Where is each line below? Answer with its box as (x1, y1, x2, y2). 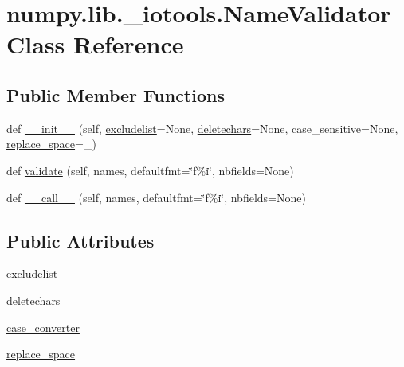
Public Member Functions (6, 82, 225, 107)
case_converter (6, 318, 80, 335)
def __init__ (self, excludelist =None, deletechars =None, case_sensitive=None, (6, 119, 398, 136)
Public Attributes (6, 228, 155, 252)
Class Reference (6, 28, 184, 61)
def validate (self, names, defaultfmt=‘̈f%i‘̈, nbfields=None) (6, 162, 294, 178)
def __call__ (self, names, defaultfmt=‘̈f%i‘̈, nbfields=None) (6, 189, 306, 205)
